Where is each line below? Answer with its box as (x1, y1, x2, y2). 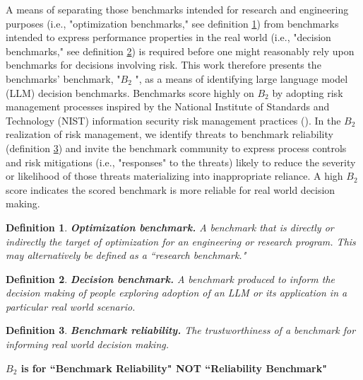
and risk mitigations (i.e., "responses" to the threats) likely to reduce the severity (6, 154, 356, 169)
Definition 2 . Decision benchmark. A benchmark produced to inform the (6, 271, 335, 286)
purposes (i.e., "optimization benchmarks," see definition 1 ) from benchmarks (6, 16, 339, 30)
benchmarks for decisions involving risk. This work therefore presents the (6, 57, 321, 72)
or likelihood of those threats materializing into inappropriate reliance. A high (6, 168, 343, 183)
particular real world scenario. (6, 299, 136, 313)
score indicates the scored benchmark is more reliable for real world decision (6, 182, 335, 197)
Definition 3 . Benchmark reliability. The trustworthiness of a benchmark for (6, 323, 356, 338)
